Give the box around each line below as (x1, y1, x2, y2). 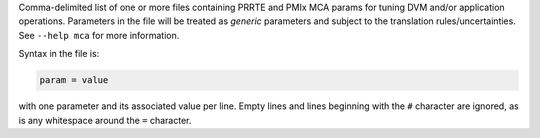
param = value (39, 75, 109, 86)
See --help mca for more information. (18, 29, 180, 41)
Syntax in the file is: (18, 48, 100, 60)
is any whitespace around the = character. (18, 114, 192, 126)
